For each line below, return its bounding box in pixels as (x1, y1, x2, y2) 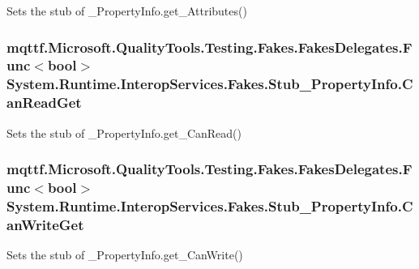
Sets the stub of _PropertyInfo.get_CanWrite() (6, 246, 243, 263)
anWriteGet (6, 214, 84, 234)
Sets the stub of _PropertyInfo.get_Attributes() (6, 2, 247, 19)
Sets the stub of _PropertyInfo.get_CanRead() (6, 124, 242, 141)
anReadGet (6, 92, 82, 113)
